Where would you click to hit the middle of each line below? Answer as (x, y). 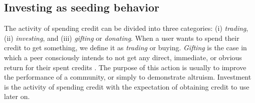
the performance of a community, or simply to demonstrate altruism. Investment (128, 77)
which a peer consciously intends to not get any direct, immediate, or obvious (123, 57)
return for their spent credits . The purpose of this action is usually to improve (125, 67)
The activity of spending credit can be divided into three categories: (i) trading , (126, 28)
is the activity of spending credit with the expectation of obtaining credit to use (127, 86)
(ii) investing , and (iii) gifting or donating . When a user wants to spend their (122, 38)
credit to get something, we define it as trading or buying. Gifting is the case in (125, 48)
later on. (17, 96)
